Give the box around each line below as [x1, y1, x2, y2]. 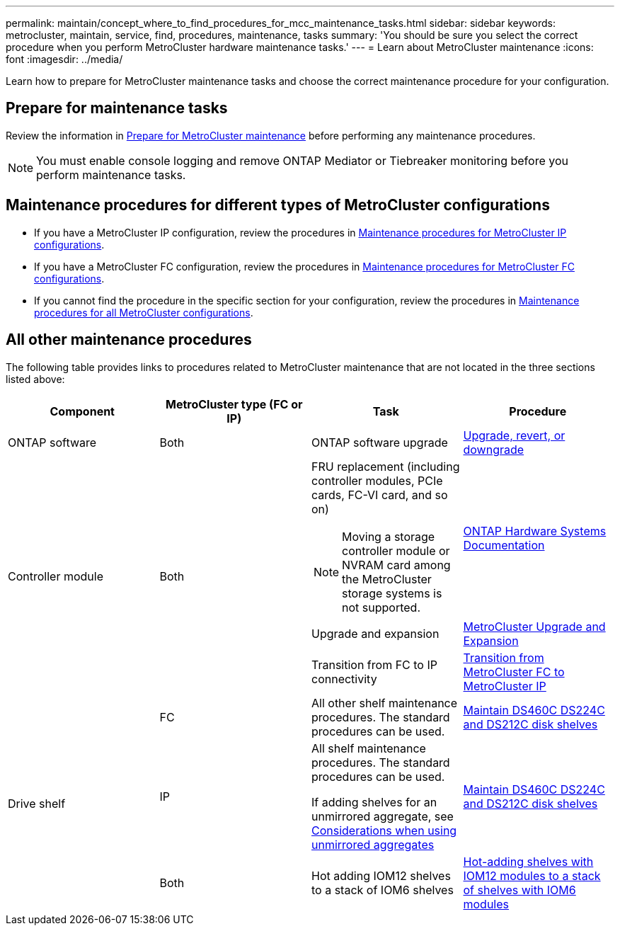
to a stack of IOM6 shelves [311, 882, 454, 897]
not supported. [342, 600, 421, 615]
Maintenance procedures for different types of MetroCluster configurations [6, 196, 550, 215]
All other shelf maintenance [311, 695, 458, 710]
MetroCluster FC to [463, 664, 565, 679]
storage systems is [342, 586, 442, 600]
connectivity [311, 671, 377, 686]
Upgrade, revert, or [463, 428, 566, 442]
